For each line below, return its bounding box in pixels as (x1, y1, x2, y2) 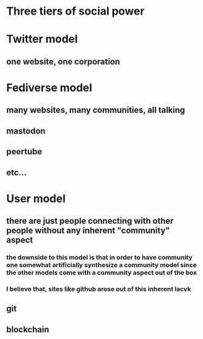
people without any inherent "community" (6, 226, 170, 236)
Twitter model (6, 32, 78, 46)
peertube (6, 146, 43, 157)
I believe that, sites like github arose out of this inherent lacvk (6, 285, 191, 293)
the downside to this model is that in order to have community (6, 253, 193, 262)
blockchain (6, 324, 50, 335)
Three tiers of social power (6, 4, 145, 18)
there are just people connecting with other (6, 216, 174, 226)
